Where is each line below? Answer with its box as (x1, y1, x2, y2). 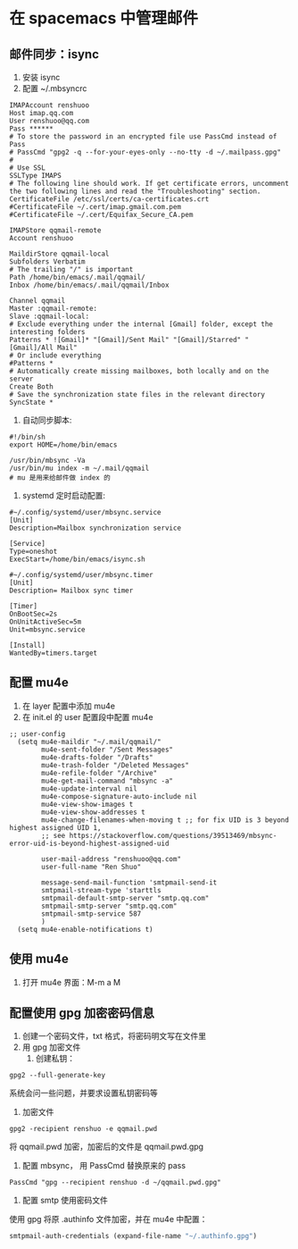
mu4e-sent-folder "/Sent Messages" (41, 745, 174, 754)
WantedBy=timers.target (9, 649, 98, 658)
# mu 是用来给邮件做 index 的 (9, 474, 112, 482)
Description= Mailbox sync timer (9, 586, 134, 595)
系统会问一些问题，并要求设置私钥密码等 (9, 1087, 158, 1099)
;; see (41, 831, 66, 840)
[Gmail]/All (9, 343, 54, 352)
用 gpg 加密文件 (21, 1042, 81, 1052)
